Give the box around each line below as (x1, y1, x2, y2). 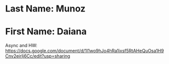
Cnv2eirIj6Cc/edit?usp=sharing (5, 53, 71, 59)
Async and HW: (5, 42, 38, 48)
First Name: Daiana (5, 26, 87, 37)
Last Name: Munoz (5, 3, 86, 14)
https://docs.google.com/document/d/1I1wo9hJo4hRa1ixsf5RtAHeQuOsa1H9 (5, 48, 164, 54)
